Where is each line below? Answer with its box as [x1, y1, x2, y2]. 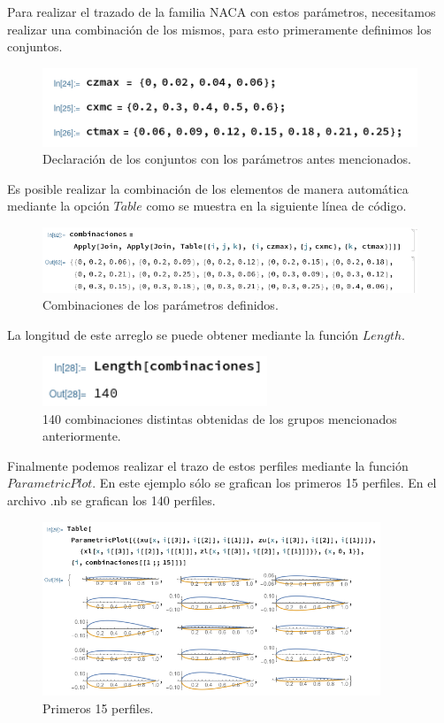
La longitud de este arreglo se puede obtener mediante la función [7, 325, 359, 343]
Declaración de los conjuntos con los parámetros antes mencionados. [42, 150, 411, 168]
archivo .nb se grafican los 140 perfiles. [7, 491, 216, 510]
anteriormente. [42, 427, 121, 445]
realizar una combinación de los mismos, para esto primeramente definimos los [7, 19, 432, 38]
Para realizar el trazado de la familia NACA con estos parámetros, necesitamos [7, 3, 436, 20]
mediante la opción [7, 196, 110, 215]
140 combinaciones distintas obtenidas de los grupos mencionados [42, 409, 397, 427]
